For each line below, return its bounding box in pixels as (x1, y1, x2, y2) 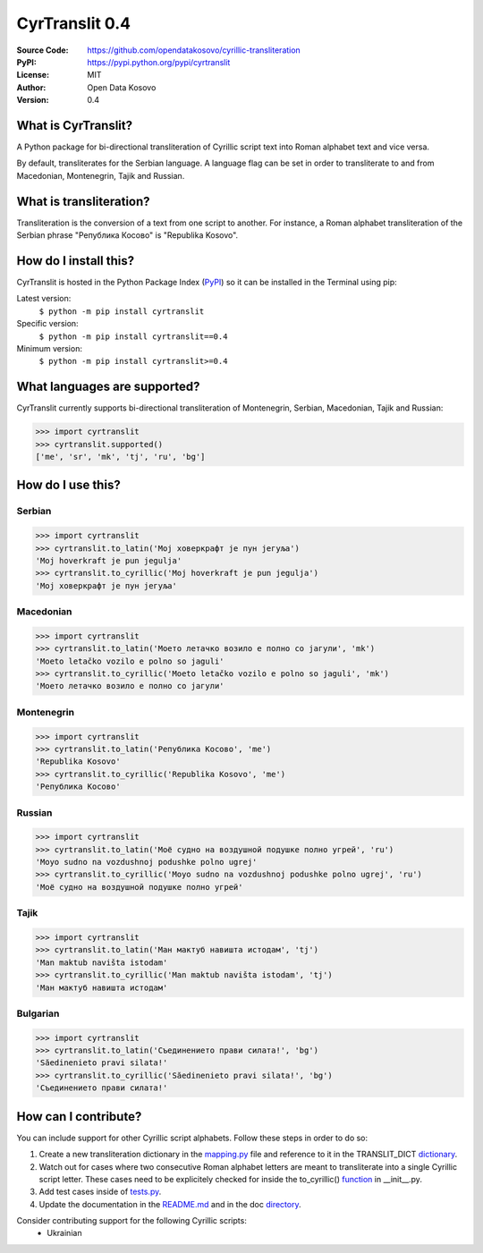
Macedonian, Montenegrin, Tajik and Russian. (16, 170, 185, 181)
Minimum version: (16, 343, 82, 353)
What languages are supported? (16, 379, 200, 394)
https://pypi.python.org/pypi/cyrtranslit (87, 56, 231, 67)
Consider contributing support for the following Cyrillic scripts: (16, 1215, 248, 1226)
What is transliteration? (16, 193, 151, 209)
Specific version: (16, 318, 80, 329)
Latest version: (16, 293, 72, 304)
